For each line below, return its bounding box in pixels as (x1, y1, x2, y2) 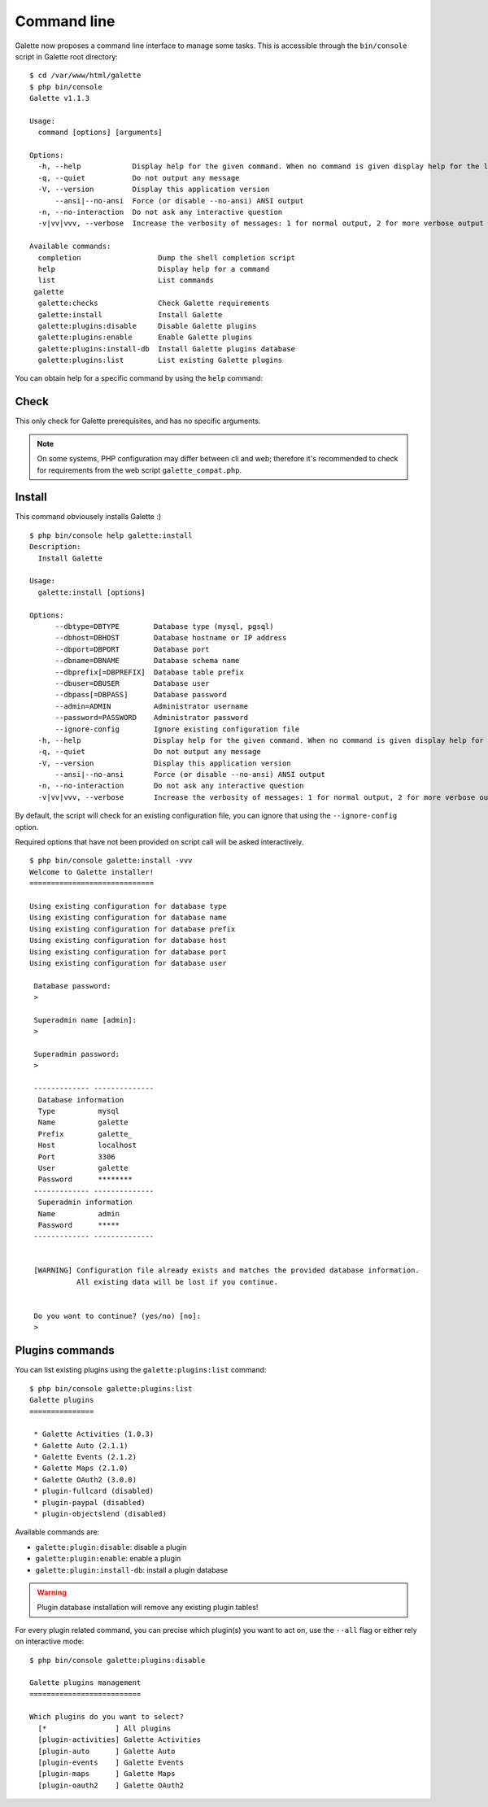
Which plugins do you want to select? (29, 1713, 185, 1722)
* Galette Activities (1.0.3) (33, 1429, 155, 1439)
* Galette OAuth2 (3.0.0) (33, 1475, 137, 1484)
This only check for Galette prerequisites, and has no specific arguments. (15, 416, 261, 426)
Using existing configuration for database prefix (29, 924, 236, 933)
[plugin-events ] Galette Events (37, 1758, 185, 1767)
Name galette (37, 1118, 129, 1127)
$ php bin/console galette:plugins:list (29, 1384, 193, 1393)
